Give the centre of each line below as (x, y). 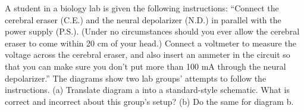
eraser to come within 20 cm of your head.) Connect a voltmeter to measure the (151, 43)
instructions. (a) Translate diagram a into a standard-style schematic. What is (148, 90)
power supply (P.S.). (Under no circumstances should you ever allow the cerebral (152, 31)
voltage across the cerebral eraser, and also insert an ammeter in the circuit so (148, 55)
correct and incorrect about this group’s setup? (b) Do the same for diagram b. (149, 101)
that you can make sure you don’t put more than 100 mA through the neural (145, 66)
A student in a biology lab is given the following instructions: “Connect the (142, 8)
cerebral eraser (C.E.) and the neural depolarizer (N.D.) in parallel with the (143, 19)
